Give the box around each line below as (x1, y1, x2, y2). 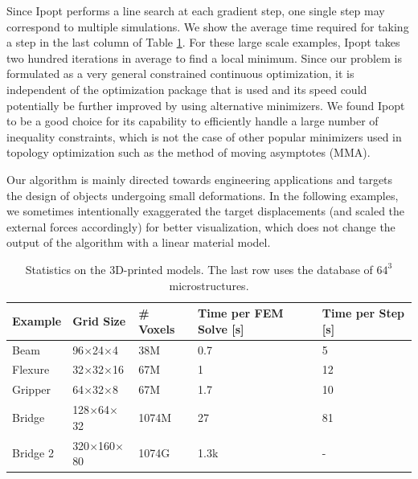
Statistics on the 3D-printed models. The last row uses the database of (25, 260, 373, 277)
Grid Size (72, 312, 126, 329)
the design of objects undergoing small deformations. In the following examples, (6, 186, 399, 203)
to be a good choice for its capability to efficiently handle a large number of (6, 113, 379, 129)
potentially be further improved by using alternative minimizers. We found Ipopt (6, 96, 405, 113)
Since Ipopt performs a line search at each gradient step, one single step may (6, 2, 385, 18)
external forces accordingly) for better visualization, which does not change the (6, 218, 395, 235)
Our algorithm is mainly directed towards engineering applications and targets (6, 170, 393, 187)
